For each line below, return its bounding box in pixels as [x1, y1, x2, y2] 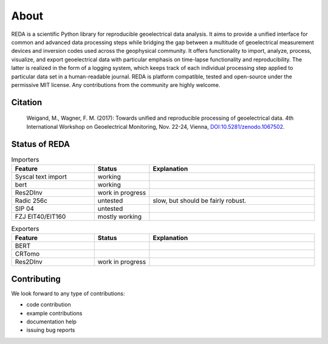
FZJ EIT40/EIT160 [15, 212, 66, 221]
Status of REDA [11, 139, 70, 149]
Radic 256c [15, 196, 48, 205]
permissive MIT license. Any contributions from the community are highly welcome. [11, 81, 220, 88]
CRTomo [15, 250, 39, 258]
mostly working [97, 212, 142, 221]
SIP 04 [15, 204, 35, 213]
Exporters [11, 225, 39, 233]
